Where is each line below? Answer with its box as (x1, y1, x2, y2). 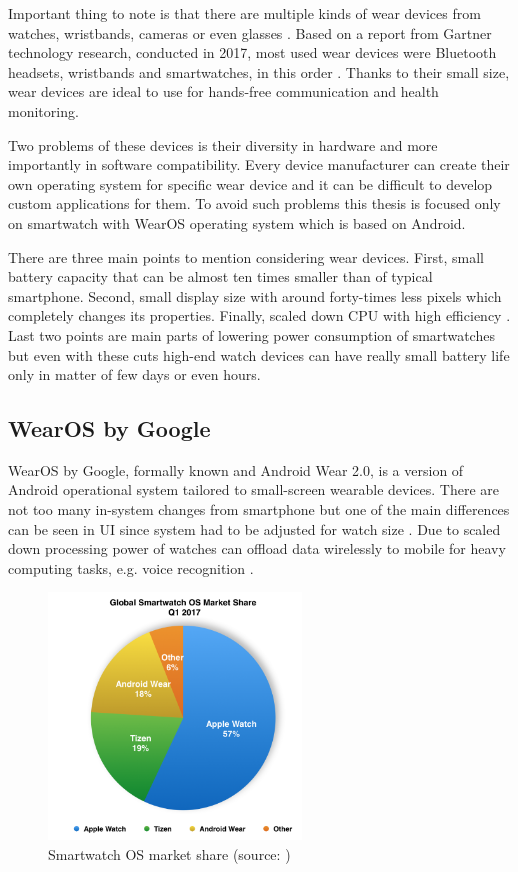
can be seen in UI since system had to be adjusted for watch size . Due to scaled (8, 518, 501, 539)
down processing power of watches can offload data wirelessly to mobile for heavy (8, 538, 506, 559)
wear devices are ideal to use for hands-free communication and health (8, 81, 439, 102)
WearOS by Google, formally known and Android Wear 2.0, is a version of (8, 459, 464, 480)
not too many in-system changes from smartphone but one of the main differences (8, 499, 510, 520)
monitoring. (8, 100, 79, 121)
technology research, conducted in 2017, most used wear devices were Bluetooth (8, 42, 497, 63)
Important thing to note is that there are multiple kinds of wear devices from (8, 3, 481, 23)
